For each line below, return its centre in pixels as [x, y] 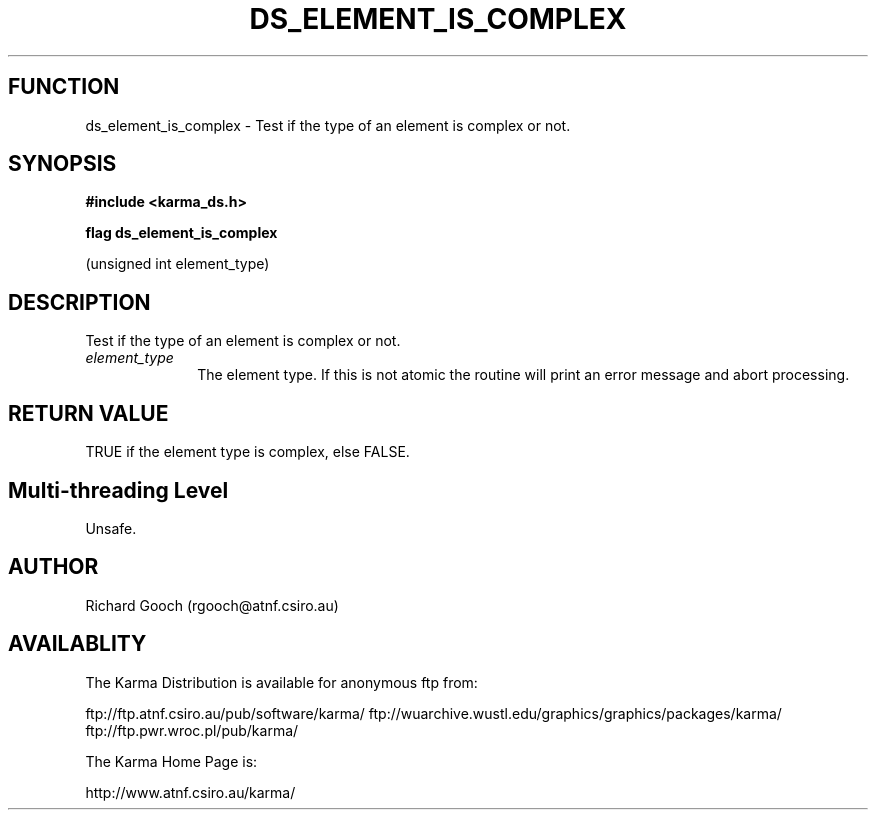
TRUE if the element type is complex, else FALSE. [247, 452]
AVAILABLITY [77, 644]
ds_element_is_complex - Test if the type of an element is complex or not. [328, 125]
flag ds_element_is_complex [181, 233]
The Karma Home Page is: [171, 761]
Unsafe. [111, 528]
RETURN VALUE [88, 413]
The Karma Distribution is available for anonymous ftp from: [281, 682]
